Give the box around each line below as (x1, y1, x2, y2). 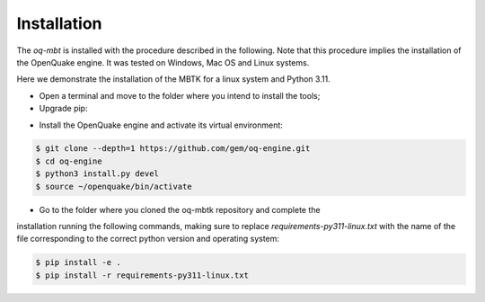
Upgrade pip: (39, 103, 88, 114)
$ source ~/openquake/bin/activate (35, 181, 192, 191)
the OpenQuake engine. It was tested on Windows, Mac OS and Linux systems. (16, 57, 310, 67)
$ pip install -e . (35, 257, 121, 268)
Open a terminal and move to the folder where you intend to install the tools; (39, 90, 321, 101)
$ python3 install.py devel (35, 169, 159, 179)
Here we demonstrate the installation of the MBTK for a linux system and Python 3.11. (16, 74, 331, 84)
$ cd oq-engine (35, 155, 102, 166)
